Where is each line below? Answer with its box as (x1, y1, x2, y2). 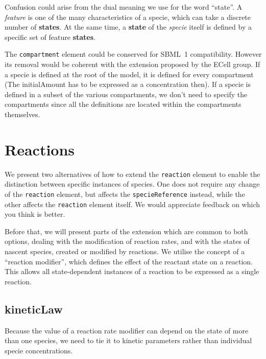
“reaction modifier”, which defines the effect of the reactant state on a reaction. (5, 256, 253, 266)
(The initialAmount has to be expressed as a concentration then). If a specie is (5, 79, 251, 89)
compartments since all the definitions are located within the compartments (5, 99, 241, 109)
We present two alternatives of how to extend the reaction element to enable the (5, 168, 260, 179)
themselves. (5, 109, 40, 119)
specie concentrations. (5, 345, 73, 355)
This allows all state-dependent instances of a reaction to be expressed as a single (5, 266, 259, 277)
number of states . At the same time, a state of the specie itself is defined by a (5, 21, 252, 32)
